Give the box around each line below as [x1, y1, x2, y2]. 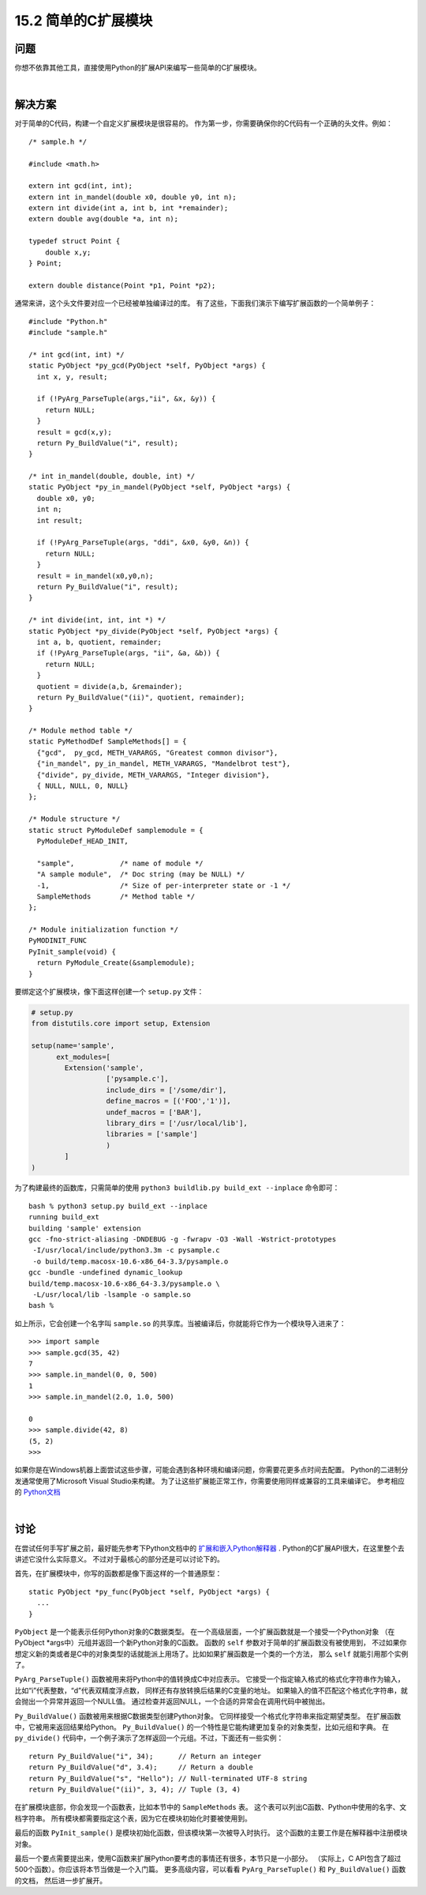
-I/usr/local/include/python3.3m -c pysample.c [32, 1245, 220, 1255]
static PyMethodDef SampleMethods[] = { [28, 737, 187, 746]
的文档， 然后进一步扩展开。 [14, 1875, 106, 1885]
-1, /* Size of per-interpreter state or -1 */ [36, 881, 291, 890]
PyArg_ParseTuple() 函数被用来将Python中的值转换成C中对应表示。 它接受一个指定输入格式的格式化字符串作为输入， [14, 1675, 405, 1684]
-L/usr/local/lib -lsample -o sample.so [32, 1290, 191, 1299]
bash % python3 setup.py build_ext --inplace [28, 1201, 208, 1211]
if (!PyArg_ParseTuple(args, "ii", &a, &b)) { [36, 649, 220, 657]
